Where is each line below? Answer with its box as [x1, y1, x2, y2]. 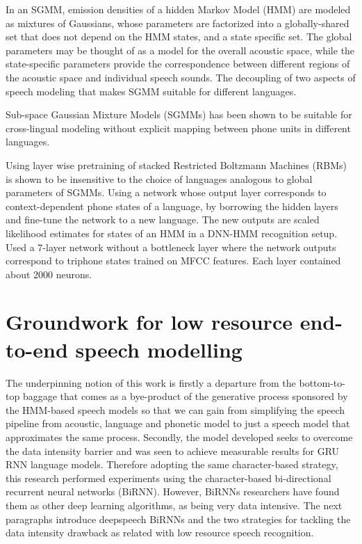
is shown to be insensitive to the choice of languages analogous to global [6, 171, 313, 186]
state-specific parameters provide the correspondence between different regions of [6, 56, 350, 71]
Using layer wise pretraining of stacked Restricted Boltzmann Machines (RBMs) [6, 157, 347, 172]
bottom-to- [299, 375, 345, 390]
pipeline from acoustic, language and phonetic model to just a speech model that [6, 416, 350, 431]
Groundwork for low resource [6, 307, 293, 336]
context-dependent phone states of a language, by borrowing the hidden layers [6, 198, 338, 213]
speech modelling [75, 335, 242, 363]
